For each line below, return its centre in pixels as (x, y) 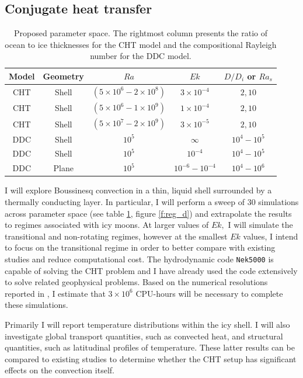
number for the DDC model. (141, 56)
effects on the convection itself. (60, 370)
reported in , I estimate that (55, 293)
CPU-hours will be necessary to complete (209, 293)
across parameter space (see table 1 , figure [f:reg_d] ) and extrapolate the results (148, 213)
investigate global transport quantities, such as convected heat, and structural (144, 336)
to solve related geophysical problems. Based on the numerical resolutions (136, 282)
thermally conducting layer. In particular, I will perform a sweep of (125, 201)
